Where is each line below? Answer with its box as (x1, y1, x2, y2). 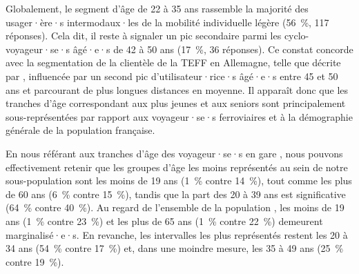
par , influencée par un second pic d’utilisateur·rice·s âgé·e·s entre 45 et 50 (6, 68, 338, 83)
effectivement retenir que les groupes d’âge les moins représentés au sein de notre (6, 159, 348, 174)
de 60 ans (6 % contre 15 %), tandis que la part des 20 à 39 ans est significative (6, 186, 346, 201)
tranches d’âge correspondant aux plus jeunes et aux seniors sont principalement (6, 96, 346, 110)
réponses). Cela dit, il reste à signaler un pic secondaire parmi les (6, 28, 282, 43)
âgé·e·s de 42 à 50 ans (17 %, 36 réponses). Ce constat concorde (72, 41, 353, 56)
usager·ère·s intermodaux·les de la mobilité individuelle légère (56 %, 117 (6, 14, 329, 29)
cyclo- (284, 28, 309, 43)
